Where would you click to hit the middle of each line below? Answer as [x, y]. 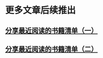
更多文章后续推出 [41, 10]
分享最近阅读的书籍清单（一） [51, 31]
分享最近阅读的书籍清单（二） [51, 49]
